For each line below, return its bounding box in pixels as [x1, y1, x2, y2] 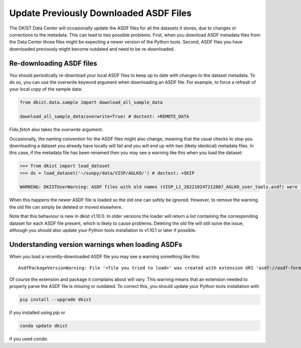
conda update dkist [20, 323, 68, 329]
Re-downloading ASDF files [9, 59, 97, 68]
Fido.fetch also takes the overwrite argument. [9, 127, 103, 133]
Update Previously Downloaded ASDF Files [9, 8, 192, 19]
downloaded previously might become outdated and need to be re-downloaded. [9, 46, 175, 52]
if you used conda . [9, 336, 48, 342]
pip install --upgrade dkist [20, 297, 92, 302]
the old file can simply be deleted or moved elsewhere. [9, 204, 123, 210]
